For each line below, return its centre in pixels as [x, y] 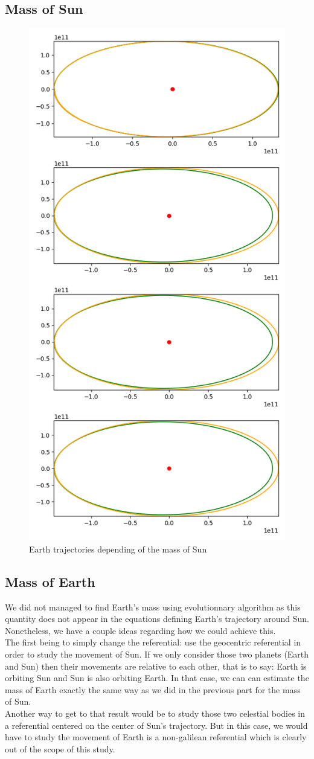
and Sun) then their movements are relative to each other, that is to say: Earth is [156, 666]
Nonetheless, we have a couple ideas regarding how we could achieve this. [140, 630]
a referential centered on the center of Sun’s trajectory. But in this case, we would [156, 725]
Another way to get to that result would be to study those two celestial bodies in [155, 713]
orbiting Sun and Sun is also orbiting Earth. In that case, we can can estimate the [157, 678]
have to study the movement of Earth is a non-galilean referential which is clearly [156, 737]
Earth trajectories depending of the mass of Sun [118, 549]
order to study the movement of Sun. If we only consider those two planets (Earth [157, 654]
